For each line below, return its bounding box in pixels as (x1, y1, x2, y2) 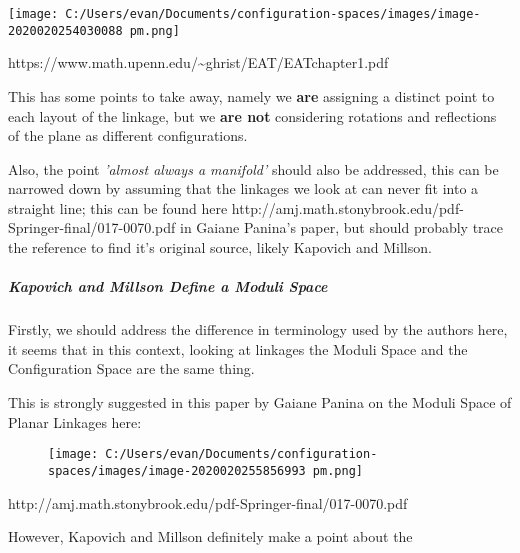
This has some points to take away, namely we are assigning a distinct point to (8, 85, 495, 106)
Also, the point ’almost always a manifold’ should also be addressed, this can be (8, 158, 499, 179)
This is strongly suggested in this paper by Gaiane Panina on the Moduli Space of (8, 392, 512, 412)
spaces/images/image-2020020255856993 (48, 463, 306, 478)
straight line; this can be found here (8, 197, 228, 218)
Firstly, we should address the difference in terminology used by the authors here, (8, 319, 508, 340)
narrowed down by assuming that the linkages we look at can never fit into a (8, 178, 479, 199)
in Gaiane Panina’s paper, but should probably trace (180, 217, 504, 238)
